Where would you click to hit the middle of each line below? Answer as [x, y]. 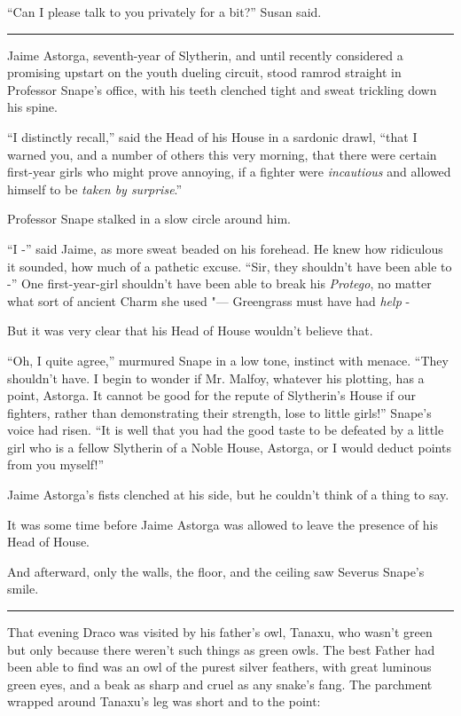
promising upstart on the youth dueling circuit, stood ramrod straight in [204, 72]
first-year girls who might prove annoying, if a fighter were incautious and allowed [229, 172]
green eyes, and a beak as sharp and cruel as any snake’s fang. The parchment [220, 684]
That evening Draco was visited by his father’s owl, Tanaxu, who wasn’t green [220, 632]
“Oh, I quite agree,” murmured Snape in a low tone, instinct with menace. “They [228, 360]
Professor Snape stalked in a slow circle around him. [149, 219]
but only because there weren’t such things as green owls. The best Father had [221, 649]
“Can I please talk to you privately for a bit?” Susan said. [164, 12]
